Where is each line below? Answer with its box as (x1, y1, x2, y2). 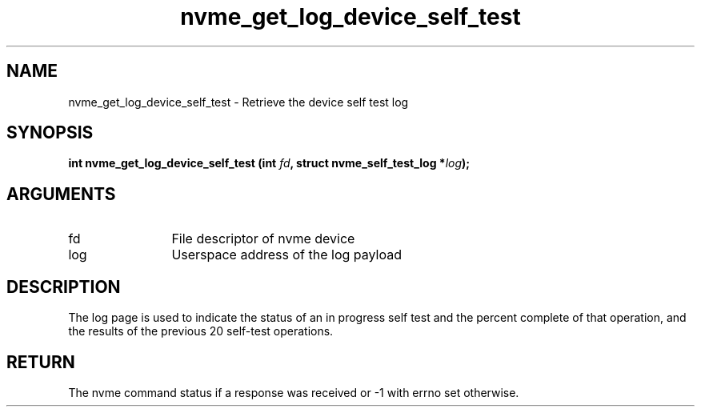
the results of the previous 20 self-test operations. (68, 324, 334, 339)
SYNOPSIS (6, 122, 94, 143)
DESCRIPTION (6, 276, 121, 297)
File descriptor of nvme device (171, 231, 355, 247)
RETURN (6, 351, 75, 372)
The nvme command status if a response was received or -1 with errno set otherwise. (68, 385, 519, 399)
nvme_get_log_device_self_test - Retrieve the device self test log (68, 94, 409, 109)
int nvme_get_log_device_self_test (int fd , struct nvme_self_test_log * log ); (68, 156, 471, 170)
